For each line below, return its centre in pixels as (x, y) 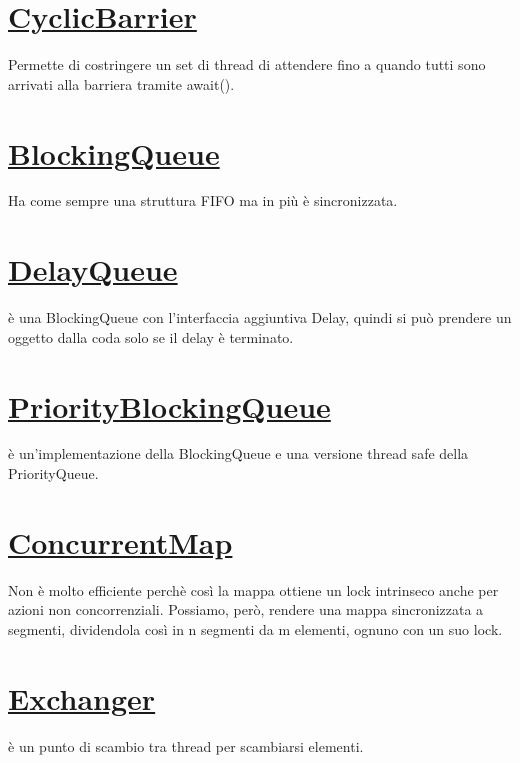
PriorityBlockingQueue (169, 405)
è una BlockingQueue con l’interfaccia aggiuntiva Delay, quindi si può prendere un (260, 317)
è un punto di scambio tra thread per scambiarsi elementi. (186, 745)
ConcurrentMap (120, 541)
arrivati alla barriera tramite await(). (121, 83)
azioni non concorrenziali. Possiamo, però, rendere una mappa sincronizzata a (246, 609)
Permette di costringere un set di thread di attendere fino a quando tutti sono (247, 64)
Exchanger (82, 697)
